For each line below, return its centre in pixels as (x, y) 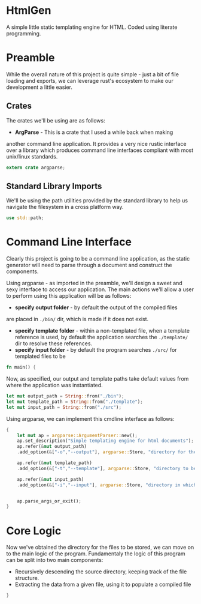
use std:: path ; (25, 218)
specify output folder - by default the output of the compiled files (96, 307)
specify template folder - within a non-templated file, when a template (102, 331)
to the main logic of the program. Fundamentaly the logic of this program (96, 554)
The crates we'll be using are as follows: (56, 120)
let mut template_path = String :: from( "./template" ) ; (75, 402)
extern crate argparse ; (36, 168)
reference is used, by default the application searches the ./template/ (101, 337)
